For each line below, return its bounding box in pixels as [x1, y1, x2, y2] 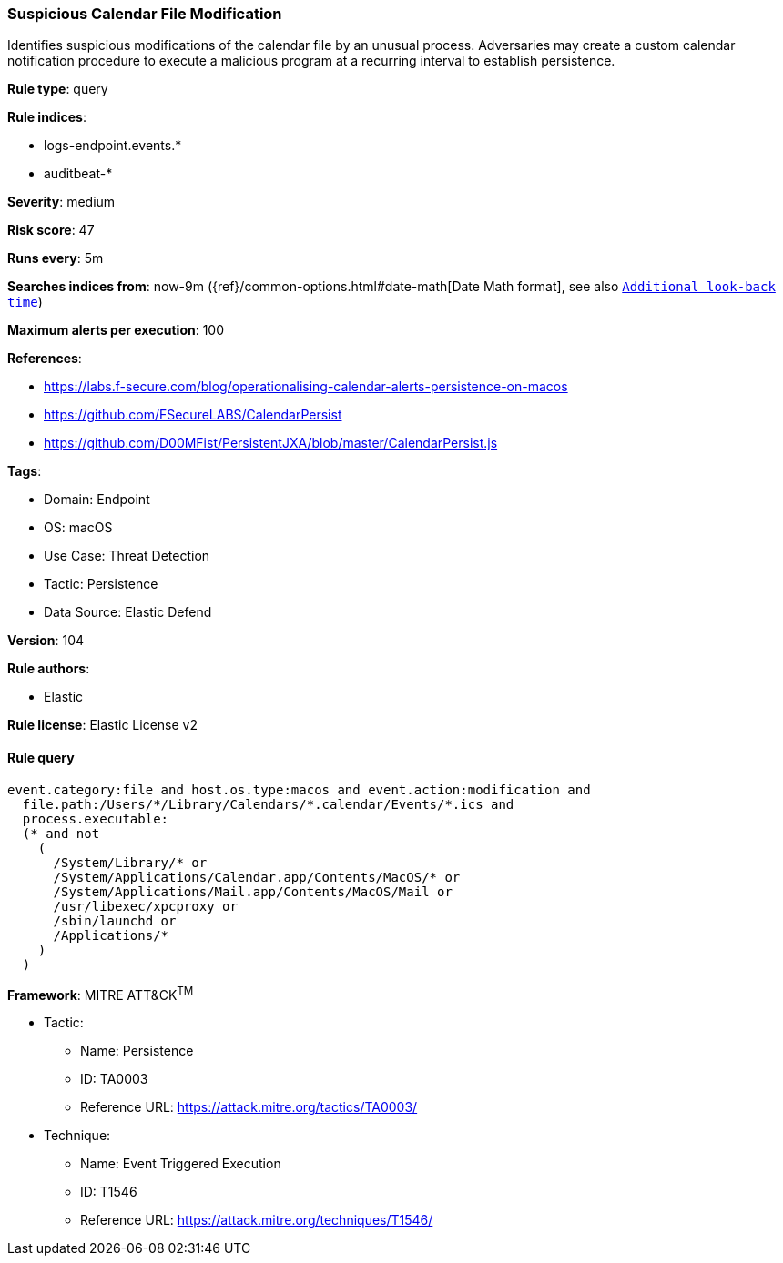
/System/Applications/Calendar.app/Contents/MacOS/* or [53, 869, 461, 884]
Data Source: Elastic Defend [44, 604, 212, 621]
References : [7, 350, 82, 367]
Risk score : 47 [7, 222, 95, 238]
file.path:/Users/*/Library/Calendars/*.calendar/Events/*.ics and [22, 796, 514, 812]
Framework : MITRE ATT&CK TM [7, 984, 194, 1003]
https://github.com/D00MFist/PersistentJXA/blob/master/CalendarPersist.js [44, 435, 498, 451]
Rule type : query [7, 81, 108, 97]
